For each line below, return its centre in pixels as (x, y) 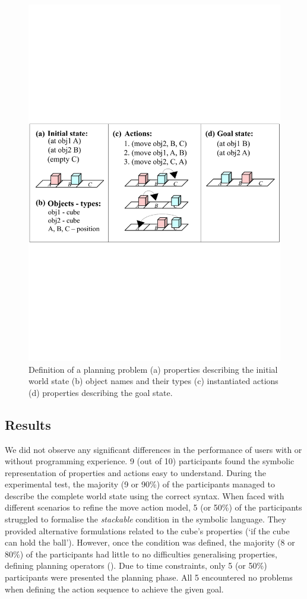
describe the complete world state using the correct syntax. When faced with (145, 495)
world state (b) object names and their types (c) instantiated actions (153, 381)
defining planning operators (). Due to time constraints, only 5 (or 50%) (136, 565)
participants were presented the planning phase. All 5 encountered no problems (149, 577)
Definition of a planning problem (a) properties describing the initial (153, 369)
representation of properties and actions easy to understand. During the (135, 472)
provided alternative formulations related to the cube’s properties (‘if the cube (147, 530)
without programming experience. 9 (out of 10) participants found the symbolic (150, 461)
